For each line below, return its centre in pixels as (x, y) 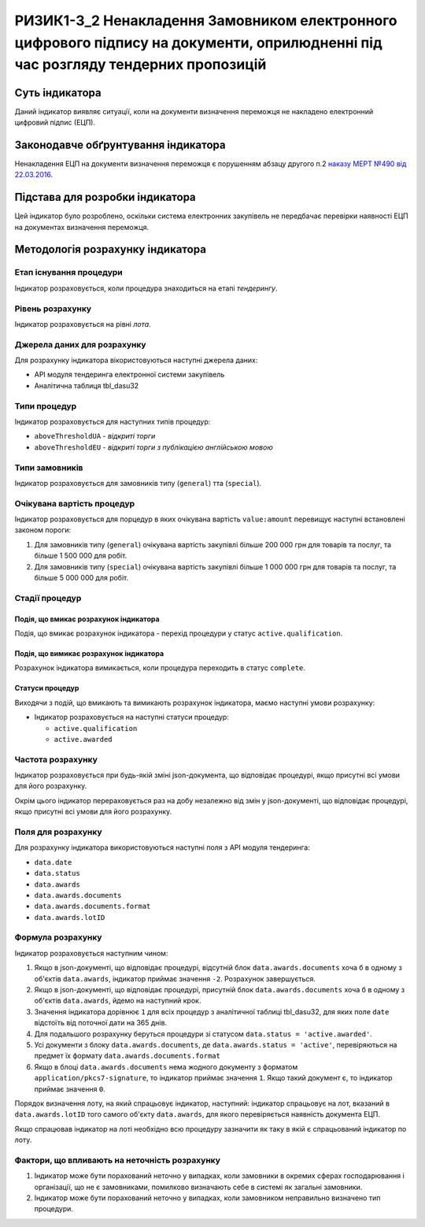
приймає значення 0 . (70, 1089)
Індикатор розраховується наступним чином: (91, 953)
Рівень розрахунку (53, 309)
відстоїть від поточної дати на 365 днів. (101, 1023)
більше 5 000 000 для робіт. (81, 578)
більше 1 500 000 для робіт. (81, 556)
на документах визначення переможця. (82, 227)
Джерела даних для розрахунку (80, 344)
